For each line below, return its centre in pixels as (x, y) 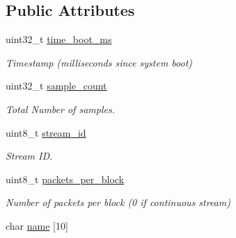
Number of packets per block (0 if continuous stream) (118, 202)
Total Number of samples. (60, 109)
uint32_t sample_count (56, 86)
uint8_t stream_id (46, 132)
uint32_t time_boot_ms (59, 39)
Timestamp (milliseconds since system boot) (99, 62)
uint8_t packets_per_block (65, 179)
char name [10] (37, 225)
